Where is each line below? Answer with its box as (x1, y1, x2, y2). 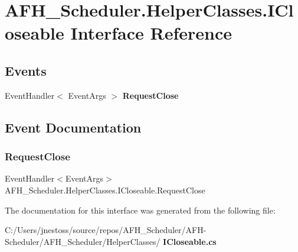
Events (5, 61, 47, 79)
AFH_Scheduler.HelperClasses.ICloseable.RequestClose (5, 183, 205, 196)
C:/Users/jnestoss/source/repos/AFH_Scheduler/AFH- (5, 224, 207, 236)
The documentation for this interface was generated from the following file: (5, 203, 276, 216)
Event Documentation (5, 118, 142, 136)
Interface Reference (70, 21, 232, 45)
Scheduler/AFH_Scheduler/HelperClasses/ (5, 235, 161, 247)
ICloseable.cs (163, 235, 217, 247)
